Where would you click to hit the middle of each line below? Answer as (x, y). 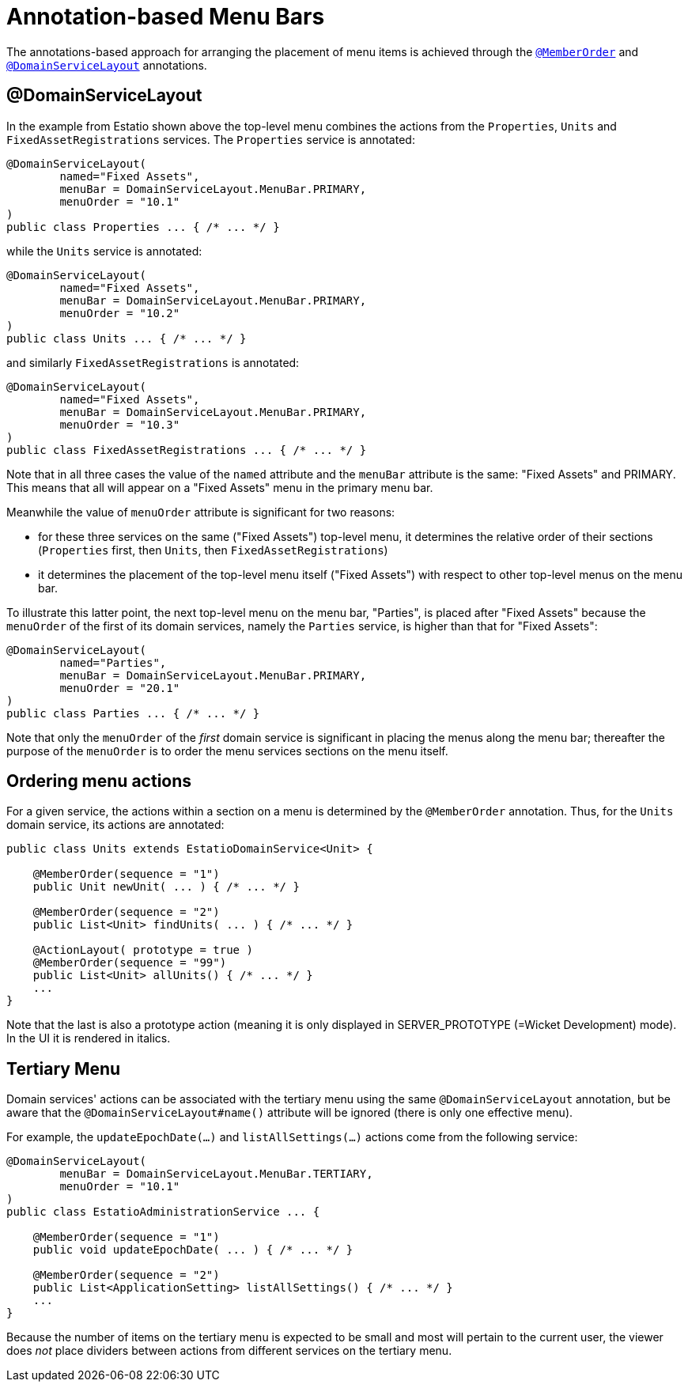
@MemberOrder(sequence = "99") (130, 963)
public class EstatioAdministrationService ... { (163, 1212)
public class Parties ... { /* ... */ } (133, 713)
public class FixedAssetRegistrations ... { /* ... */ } (187, 450)
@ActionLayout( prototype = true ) (143, 950)
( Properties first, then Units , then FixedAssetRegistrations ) (213, 550)
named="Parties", (113, 662)
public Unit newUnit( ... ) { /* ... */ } (166, 887)
